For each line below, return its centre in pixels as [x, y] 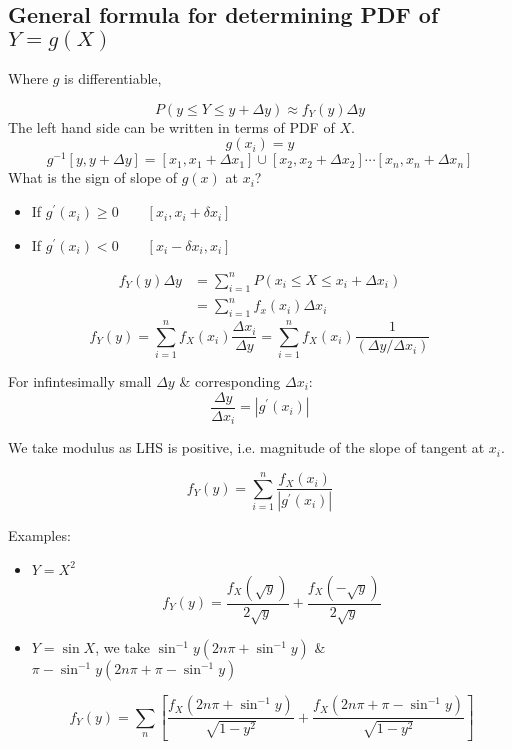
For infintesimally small [80, 381]
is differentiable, [113, 78]
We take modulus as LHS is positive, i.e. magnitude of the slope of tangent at [246, 447]
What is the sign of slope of [93, 177]
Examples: [39, 534]
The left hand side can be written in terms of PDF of [171, 126]
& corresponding [230, 381]
